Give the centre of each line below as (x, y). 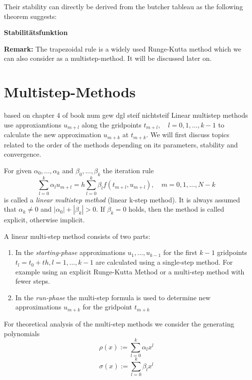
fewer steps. (33, 281)
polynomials (22, 333)
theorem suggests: (30, 16)
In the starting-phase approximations (70, 252)
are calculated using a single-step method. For (164, 262)
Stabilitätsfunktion (36, 32)
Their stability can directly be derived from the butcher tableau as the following (124, 6)
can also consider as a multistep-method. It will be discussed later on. (108, 58)
